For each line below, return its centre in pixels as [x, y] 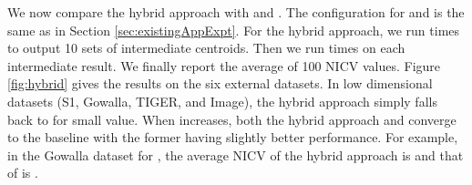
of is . [23, 173]
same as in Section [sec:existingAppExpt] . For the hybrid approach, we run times [234, 30]
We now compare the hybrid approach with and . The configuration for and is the [236, 12]
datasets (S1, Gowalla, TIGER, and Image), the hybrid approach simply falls [222, 101]
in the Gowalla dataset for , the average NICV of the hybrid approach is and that [236, 154]
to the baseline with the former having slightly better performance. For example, [233, 137]
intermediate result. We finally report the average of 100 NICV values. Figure [224, 65]
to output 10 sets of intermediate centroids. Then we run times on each [206, 48]
